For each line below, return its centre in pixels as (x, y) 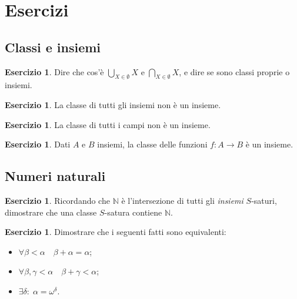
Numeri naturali (55, 176)
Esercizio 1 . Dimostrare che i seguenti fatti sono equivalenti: (116, 232)
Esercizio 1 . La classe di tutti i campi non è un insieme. (108, 124)
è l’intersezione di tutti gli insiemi (182, 200)
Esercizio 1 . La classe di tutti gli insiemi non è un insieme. (113, 104)
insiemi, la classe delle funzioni (152, 144)
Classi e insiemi (53, 47)
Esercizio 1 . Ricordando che (57, 200)
